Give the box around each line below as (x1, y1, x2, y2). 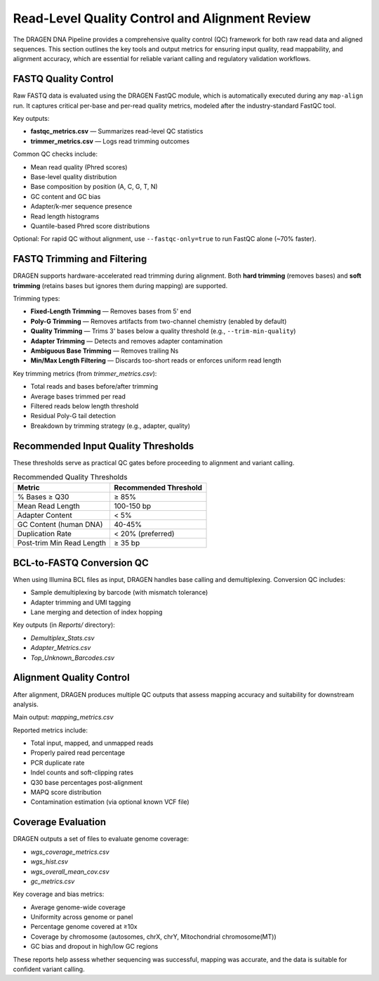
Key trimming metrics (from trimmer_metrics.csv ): (13, 369, 157, 377)
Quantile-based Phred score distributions (30, 221, 150, 230)
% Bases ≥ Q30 (17, 492, 69, 502)
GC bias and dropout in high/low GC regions (30, 942, 159, 951)
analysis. (13, 700, 39, 708)
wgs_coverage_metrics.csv (30, 847, 109, 856)
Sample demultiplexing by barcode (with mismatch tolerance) (30, 588, 208, 597)
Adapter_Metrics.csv (30, 644, 91, 652)
